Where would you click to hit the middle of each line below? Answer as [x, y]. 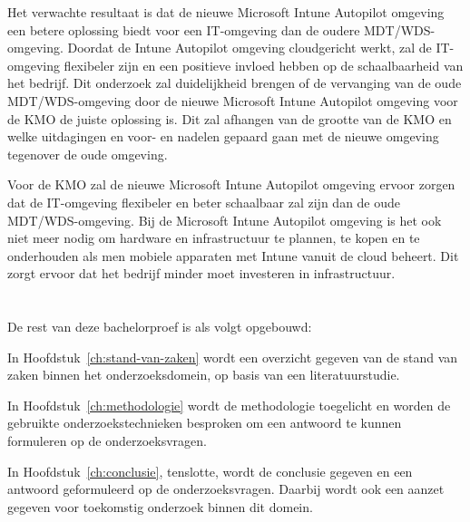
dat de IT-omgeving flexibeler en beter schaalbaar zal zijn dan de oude [204, 202]
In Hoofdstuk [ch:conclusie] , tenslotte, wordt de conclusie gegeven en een [210, 471]
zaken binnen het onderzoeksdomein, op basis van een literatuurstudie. [204, 375]
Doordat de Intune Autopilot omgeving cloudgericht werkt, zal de [250, 48]
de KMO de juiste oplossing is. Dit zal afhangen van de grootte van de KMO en [230, 118]
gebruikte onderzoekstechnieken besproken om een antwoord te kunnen [205, 423]
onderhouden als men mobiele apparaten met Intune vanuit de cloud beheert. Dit [233, 255]
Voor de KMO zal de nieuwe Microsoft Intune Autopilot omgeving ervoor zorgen [231, 184]
